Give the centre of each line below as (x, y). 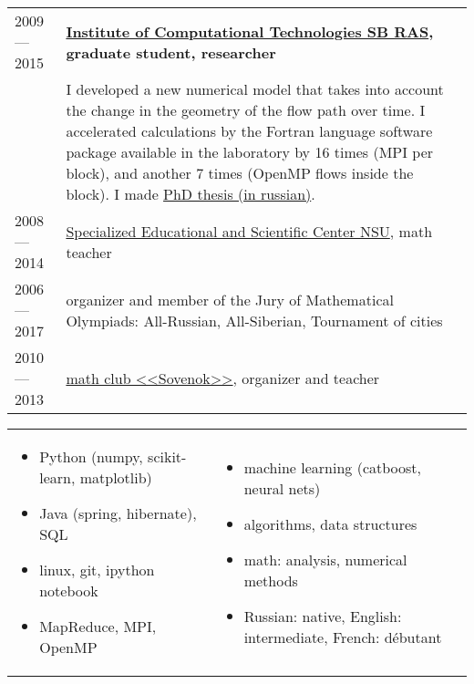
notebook (69, 591)
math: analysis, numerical (325, 559)
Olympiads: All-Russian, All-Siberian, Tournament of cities (254, 320)
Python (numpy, (91, 456)
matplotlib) (116, 477)
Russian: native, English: (323, 616)
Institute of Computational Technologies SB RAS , (250, 31)
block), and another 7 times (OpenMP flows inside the (240, 173)
